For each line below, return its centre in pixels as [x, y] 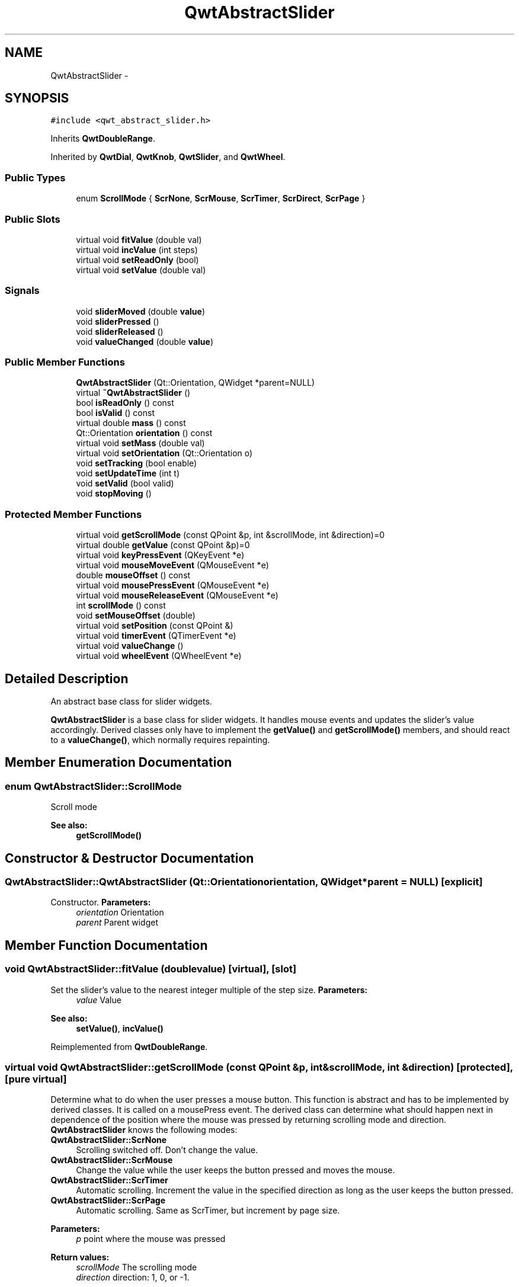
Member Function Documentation [106, 945]
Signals [22, 291]
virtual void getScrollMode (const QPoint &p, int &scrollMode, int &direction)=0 [230, 535]
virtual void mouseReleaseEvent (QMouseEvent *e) [177, 596]
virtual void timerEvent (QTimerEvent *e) [156, 636]
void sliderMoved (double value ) [141, 311]
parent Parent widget [117, 923]
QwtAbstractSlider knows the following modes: [144, 1130]
